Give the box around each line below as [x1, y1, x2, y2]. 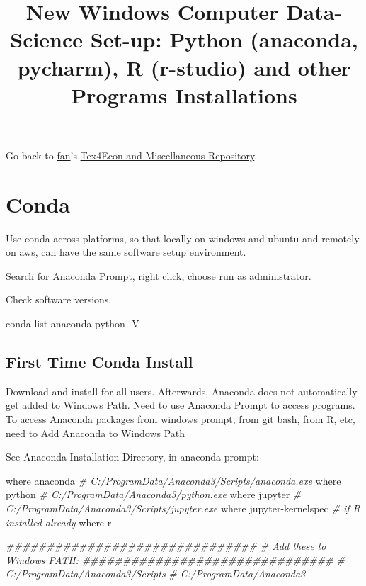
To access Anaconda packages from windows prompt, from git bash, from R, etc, [6, 412, 355, 427]
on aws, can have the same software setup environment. [6, 244, 246, 259]
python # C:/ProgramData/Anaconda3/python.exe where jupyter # [6, 487, 302, 502]
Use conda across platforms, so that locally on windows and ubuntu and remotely [6, 230, 360, 245]
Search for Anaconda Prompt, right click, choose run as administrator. [6, 268, 311, 283]
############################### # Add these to [6, 539, 326, 553]
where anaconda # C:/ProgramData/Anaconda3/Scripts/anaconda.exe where [6, 473, 341, 488]
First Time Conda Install [6, 351, 193, 373]
